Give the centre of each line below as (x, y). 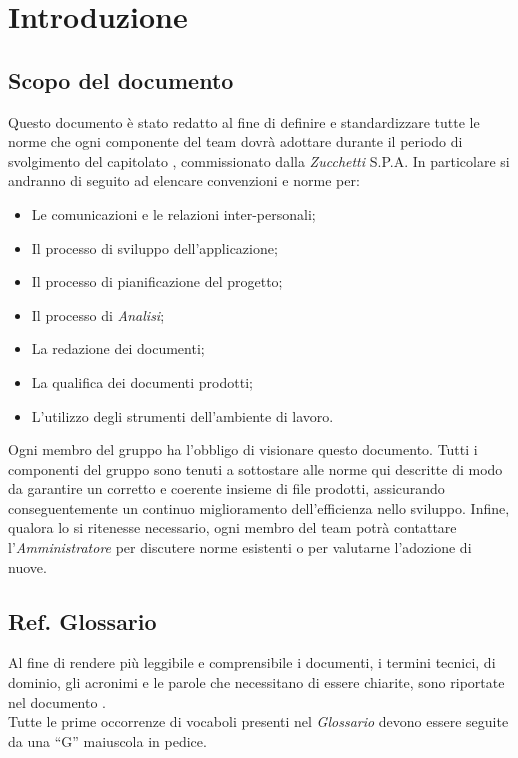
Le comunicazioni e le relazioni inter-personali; (173, 213)
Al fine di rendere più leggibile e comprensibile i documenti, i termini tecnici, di (252, 662)
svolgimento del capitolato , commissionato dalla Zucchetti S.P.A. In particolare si (259, 160)
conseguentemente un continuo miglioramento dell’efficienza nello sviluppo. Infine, (259, 507)
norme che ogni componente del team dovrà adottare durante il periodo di (235, 141)
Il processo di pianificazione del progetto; (157, 281)
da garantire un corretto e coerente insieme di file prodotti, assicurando (226, 488)
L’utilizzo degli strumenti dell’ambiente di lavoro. (182, 415)
